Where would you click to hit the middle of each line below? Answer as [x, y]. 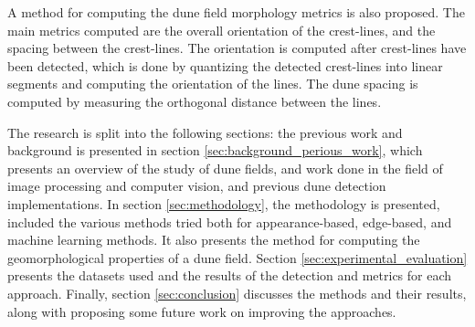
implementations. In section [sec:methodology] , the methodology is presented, [224, 203]
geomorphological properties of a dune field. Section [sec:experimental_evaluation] [237, 257]
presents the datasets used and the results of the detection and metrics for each [230, 275]
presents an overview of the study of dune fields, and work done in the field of [225, 168]
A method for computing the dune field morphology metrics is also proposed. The [236, 12]
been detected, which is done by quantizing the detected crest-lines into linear [225, 65]
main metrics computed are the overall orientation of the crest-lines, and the [222, 30]
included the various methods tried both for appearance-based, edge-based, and [230, 222]
